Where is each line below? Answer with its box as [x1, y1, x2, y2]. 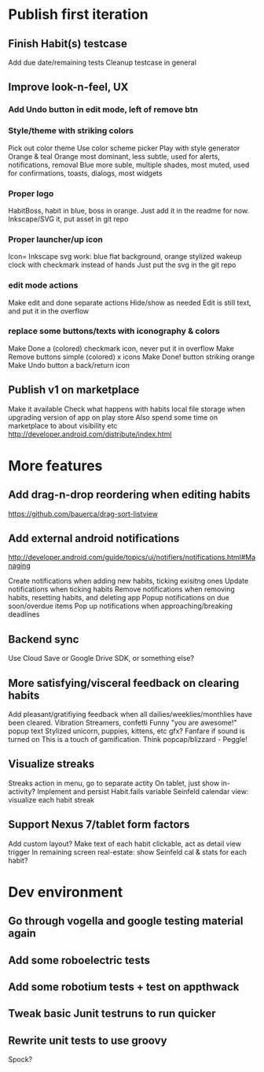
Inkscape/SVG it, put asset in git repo [8, 214, 129, 224]
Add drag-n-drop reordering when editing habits [8, 488, 251, 502]
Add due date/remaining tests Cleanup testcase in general [8, 57, 196, 67]
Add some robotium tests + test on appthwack [8, 981, 240, 994]
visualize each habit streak [8, 795, 95, 804]
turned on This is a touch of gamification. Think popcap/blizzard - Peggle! [8, 735, 247, 744]
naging [8, 561, 31, 570]
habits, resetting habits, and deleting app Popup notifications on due [8, 593, 229, 603]
